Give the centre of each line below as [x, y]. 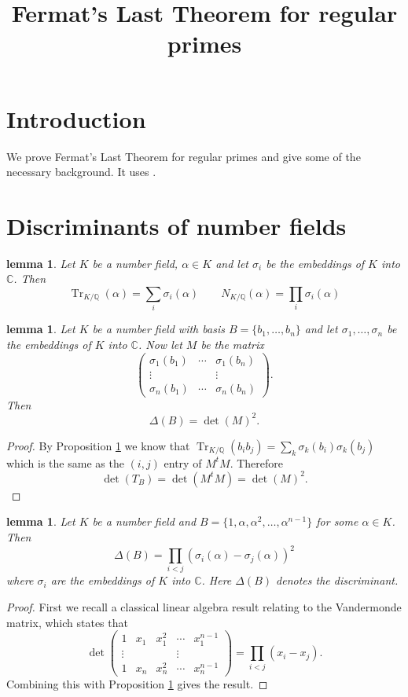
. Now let [160, 344]
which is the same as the [65, 462]
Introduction [76, 118]
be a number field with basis [158, 329]
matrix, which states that [67, 622]
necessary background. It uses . [81, 172]
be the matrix [232, 344]
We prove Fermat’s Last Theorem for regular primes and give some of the [184, 156]
